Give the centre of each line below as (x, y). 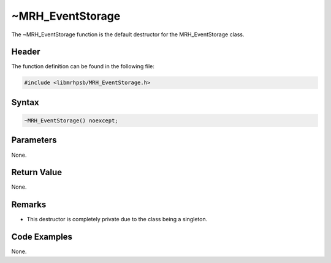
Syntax (25, 102)
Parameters (34, 140)
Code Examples (42, 237)
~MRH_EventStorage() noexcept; (71, 121)
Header (26, 52)
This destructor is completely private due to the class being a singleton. (117, 219)
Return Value (37, 172)
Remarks (29, 205)
